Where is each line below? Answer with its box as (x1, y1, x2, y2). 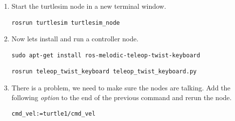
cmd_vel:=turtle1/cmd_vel (11, 110, 96, 118)
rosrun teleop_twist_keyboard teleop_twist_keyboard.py (11, 68, 197, 75)
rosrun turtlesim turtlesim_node (11, 19, 120, 26)
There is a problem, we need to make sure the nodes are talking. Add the (11, 82, 231, 92)
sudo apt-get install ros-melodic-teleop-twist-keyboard (11, 52, 200, 59)
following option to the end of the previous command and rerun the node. (11, 92, 232, 102)
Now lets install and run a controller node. (11, 34, 138, 44)
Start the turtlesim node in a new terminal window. (11, 1, 166, 11)
